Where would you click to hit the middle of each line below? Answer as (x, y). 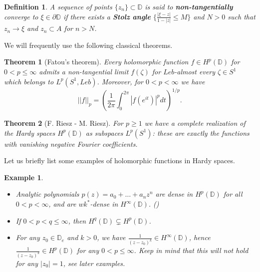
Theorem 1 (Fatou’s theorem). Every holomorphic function (96, 62)
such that (242, 16)
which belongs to (29, 81)
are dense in (174, 194)
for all (233, 194)
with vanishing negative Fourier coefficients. (71, 143)
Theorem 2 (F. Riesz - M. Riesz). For (64, 123)
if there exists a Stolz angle (107, 16)
